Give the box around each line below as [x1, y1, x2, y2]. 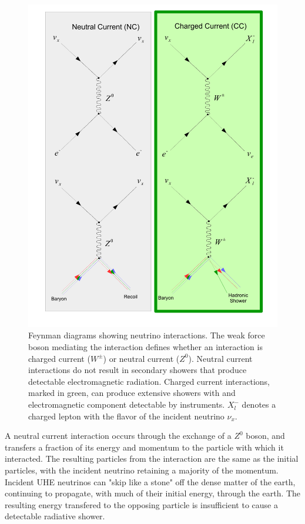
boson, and [246, 429, 285, 442]
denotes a [242, 398, 276, 411]
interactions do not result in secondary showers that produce [28, 364, 247, 376]
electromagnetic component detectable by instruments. [28, 398, 225, 411]
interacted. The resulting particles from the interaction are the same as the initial [5, 452, 299, 465]
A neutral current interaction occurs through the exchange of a [5, 429, 232, 442]
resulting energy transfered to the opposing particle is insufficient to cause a [5, 498, 278, 510]
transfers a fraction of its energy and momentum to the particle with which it [5, 441, 284, 453]
